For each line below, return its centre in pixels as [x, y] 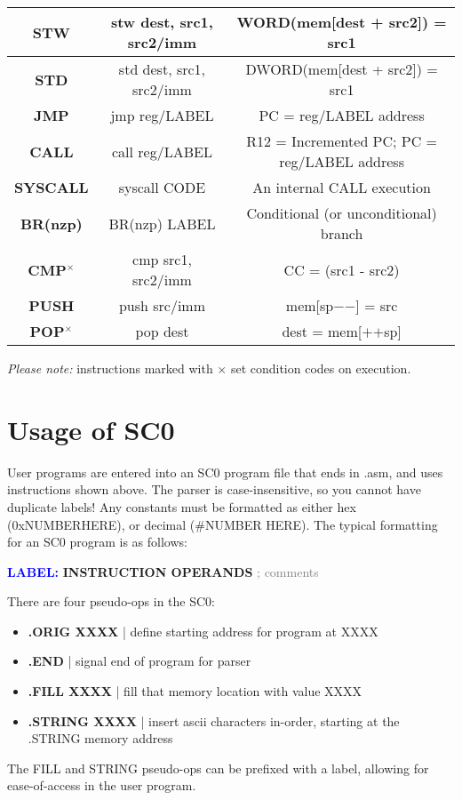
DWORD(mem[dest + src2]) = [342, 69]
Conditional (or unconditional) [342, 213]
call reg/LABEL [162, 151]
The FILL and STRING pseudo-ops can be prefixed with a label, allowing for [218, 768]
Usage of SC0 [91, 429]
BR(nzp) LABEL [162, 223]
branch [342, 233]
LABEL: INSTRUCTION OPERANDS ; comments [163, 571]
